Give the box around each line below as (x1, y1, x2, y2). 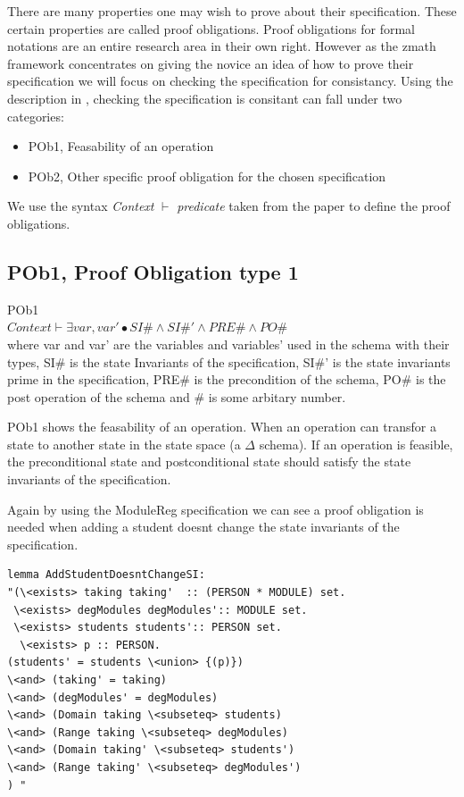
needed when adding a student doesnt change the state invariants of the (7, 517, 400, 536)
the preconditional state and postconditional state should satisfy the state (7, 452, 411, 471)
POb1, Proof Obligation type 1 (7, 257, 299, 285)
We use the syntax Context (7, 197, 154, 215)
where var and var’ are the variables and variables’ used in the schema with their (7, 334, 450, 353)
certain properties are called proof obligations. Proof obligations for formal (7, 19, 415, 38)
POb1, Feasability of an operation (28, 137, 214, 155)
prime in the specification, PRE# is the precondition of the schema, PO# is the (7, 370, 446, 389)
